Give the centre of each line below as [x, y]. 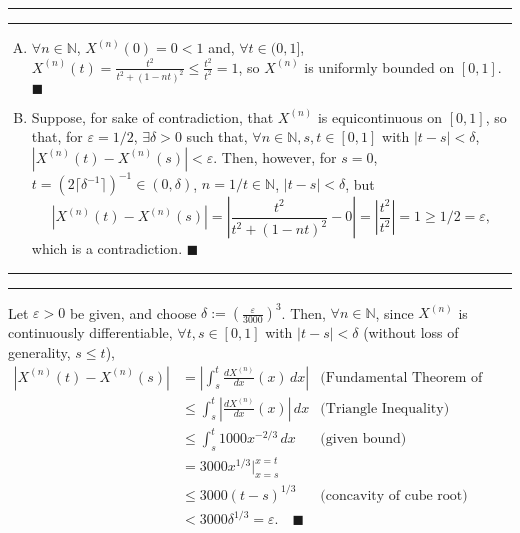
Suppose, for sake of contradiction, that [152, 116]
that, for [57, 136]
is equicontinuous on [380, 116]
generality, [39, 351]
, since [394, 312]
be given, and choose [133, 312]
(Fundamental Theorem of [401, 377]
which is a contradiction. [107, 248]
